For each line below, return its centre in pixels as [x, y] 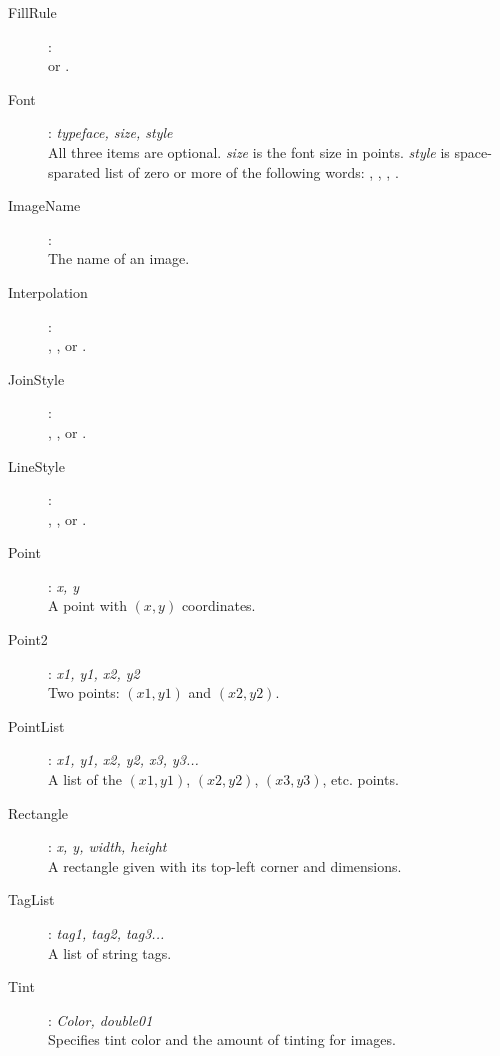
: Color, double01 [100, 1019]
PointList [36, 725]
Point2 [28, 639]
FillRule [32, 12]
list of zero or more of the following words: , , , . [251, 171]
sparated [74, 171]
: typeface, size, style [110, 132]
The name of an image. [119, 258]
